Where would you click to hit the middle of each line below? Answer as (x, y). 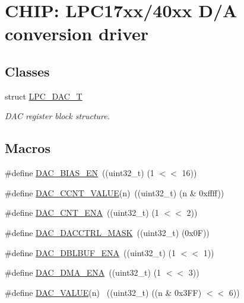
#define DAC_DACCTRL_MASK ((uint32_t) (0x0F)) (107, 232)
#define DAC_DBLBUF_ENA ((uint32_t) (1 (90, 252)
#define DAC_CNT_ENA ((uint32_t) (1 (82, 213)
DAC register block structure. (58, 116)
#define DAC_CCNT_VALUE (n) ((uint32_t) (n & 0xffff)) (115, 192)
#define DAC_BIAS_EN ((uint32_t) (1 (80, 173)
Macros (28, 148)
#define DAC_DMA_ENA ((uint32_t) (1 (83, 272)
